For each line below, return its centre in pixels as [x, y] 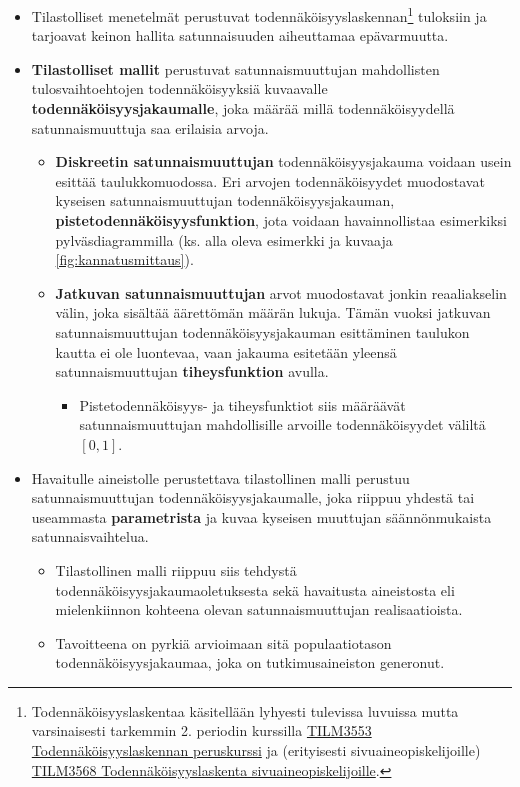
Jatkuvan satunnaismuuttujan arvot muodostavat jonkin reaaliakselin [281, 292]
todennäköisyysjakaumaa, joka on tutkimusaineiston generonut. [250, 662]
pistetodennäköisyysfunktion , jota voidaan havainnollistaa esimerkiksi [281, 220]
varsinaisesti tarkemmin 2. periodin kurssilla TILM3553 [201, 730]
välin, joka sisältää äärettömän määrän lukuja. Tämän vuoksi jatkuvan [273, 312]
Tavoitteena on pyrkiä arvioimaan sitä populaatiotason [223, 642]
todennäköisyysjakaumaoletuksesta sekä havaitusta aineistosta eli [255, 589]
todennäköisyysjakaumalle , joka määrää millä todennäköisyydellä [243, 108]
